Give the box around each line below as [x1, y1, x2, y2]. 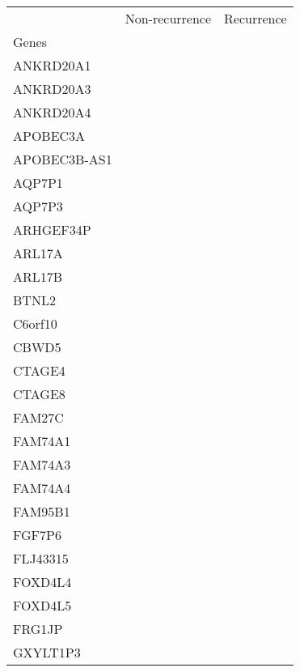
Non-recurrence [125, 9, 212, 28]
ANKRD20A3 [13, 79, 91, 98]
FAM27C [13, 408, 64, 427]
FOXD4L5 [13, 596, 72, 615]
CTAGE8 [13, 385, 65, 403]
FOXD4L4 [13, 572, 72, 591]
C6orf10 [13, 314, 57, 333]
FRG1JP [13, 619, 63, 638]
